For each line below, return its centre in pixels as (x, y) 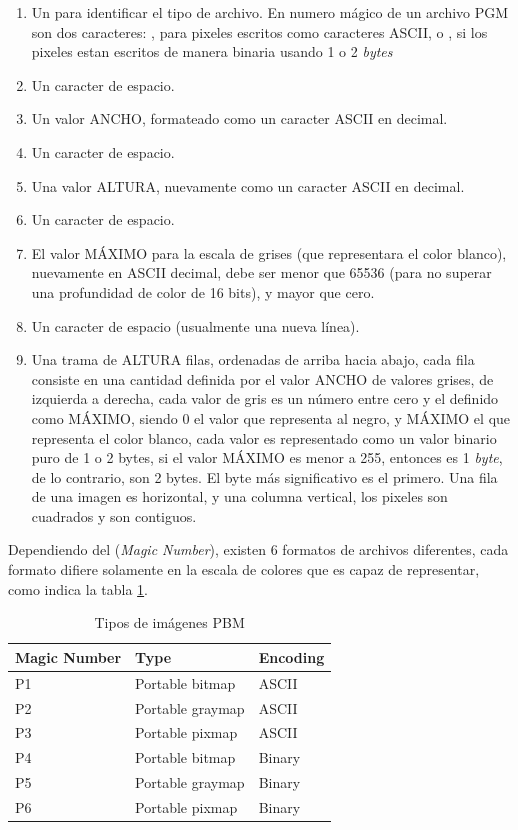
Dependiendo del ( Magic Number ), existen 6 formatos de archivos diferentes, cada (258, 549)
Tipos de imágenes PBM (169, 622)
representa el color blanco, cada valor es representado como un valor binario (264, 437)
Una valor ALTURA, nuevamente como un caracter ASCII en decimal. (248, 185)
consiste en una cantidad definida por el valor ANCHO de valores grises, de (262, 378)
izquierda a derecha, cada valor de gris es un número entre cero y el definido (265, 398)
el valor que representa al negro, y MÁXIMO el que (352, 417)
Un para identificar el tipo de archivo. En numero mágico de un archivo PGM (270, 12)
